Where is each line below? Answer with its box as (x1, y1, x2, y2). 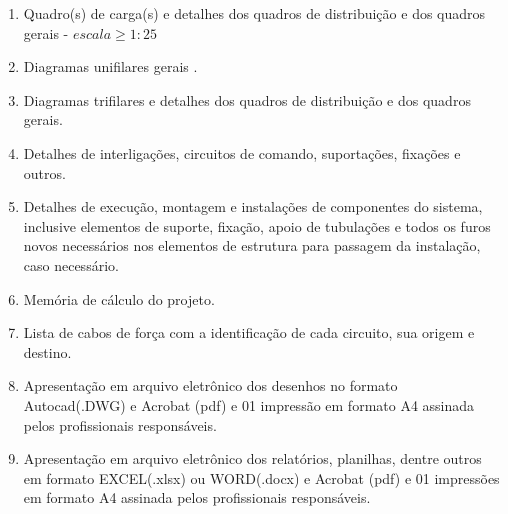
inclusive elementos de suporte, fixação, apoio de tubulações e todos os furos (23, 215, 491, 236)
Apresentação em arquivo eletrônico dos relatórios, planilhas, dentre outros (23, 448, 482, 469)
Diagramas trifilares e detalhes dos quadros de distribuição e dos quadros (23, 89, 471, 110)
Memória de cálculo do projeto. (23, 288, 215, 309)
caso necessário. (23, 254, 119, 275)
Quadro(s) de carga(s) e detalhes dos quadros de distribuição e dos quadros (23, 3, 486, 23)
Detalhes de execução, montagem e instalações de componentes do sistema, (23, 196, 483, 217)
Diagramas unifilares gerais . (23, 56, 198, 77)
